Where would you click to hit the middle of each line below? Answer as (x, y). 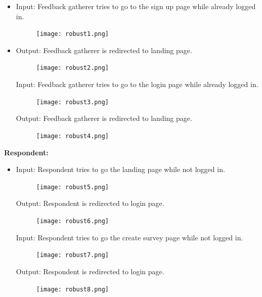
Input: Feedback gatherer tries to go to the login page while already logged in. (137, 84)
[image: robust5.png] (72, 187)
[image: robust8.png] (72, 289)
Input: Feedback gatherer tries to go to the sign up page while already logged (136, 6)
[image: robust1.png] (72, 34)
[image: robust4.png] (72, 136)
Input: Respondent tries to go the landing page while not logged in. (120, 169)
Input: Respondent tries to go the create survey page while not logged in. (129, 237)
